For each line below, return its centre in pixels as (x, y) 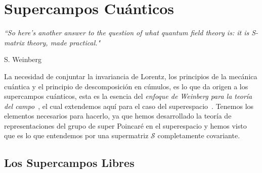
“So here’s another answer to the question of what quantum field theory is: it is (127, 33)
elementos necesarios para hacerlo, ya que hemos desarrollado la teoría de (118, 116)
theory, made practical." (63, 42)
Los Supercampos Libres (69, 163)
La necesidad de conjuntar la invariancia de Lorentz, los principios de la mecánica (131, 76)
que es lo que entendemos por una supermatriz (76, 135)
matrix (14, 42)
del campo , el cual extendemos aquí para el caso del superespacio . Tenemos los (129, 106)
